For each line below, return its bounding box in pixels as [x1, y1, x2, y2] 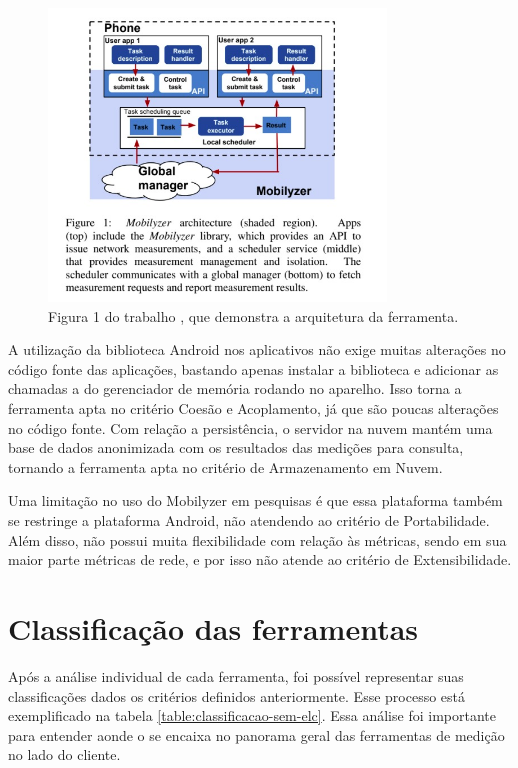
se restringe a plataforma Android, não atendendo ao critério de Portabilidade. [8, 510, 490, 531]
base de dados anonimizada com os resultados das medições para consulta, [8, 437, 464, 458]
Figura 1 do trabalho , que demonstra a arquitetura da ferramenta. [48, 305, 459, 326]
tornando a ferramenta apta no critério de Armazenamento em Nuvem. [8, 456, 443, 477]
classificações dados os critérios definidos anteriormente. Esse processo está [8, 685, 466, 706]
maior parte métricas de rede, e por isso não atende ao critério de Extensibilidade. [8, 549, 512, 570]
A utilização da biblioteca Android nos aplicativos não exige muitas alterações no [8, 339, 506, 360]
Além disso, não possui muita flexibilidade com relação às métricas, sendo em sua [8, 529, 507, 550]
